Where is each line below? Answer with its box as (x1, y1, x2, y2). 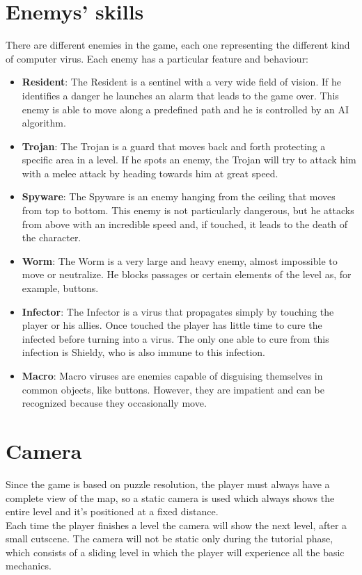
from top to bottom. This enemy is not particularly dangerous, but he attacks (22, 203, 354, 218)
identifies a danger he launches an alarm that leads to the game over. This (22, 88, 339, 102)
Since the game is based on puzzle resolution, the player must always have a (6, 476, 330, 491)
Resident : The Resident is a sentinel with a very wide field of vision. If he (22, 74, 341, 89)
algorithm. (22, 115, 66, 130)
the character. (22, 230, 81, 245)
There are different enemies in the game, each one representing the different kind (6, 38, 350, 52)
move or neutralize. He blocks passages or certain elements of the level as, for (22, 267, 352, 282)
